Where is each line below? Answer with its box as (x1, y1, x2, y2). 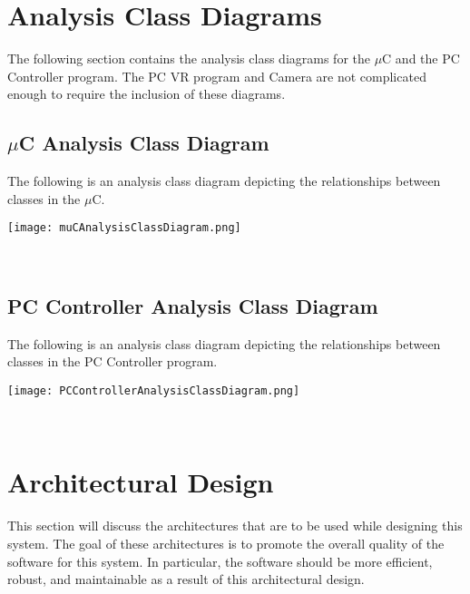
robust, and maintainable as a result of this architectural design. (7, 570, 365, 589)
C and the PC (382, 49, 460, 68)
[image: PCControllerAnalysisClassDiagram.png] (7, 384, 300, 397)
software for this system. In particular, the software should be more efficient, (7, 551, 433, 570)
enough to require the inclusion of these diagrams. (7, 84, 286, 103)
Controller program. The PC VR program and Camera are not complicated (7, 66, 426, 85)
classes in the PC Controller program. (7, 352, 218, 371)
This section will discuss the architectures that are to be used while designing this (7, 516, 463, 535)
